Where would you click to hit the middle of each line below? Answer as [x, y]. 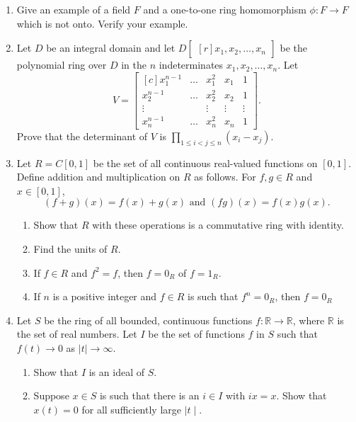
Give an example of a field [74, 9]
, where [309, 320]
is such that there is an [149, 395]
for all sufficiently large [132, 409]
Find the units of [70, 249]
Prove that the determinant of [82, 136]
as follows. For [225, 177]
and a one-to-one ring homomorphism [225, 9]
